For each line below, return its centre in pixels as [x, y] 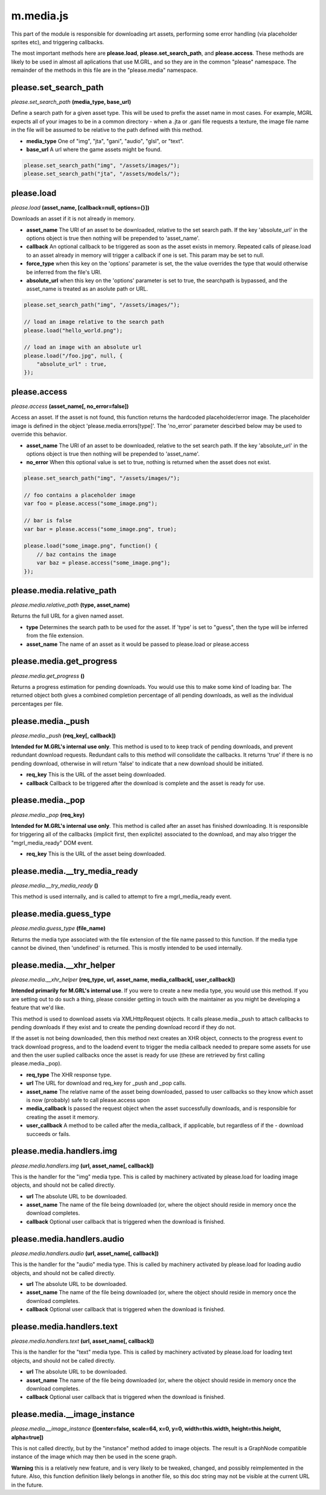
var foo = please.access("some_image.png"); [91, 504]
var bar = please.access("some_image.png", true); [101, 529]
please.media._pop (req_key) [48, 815]
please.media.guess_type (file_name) [58, 928]
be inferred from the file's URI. [64, 272]
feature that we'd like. [38, 1008]
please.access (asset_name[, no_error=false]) [70, 406]
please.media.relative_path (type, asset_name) [70, 605]
